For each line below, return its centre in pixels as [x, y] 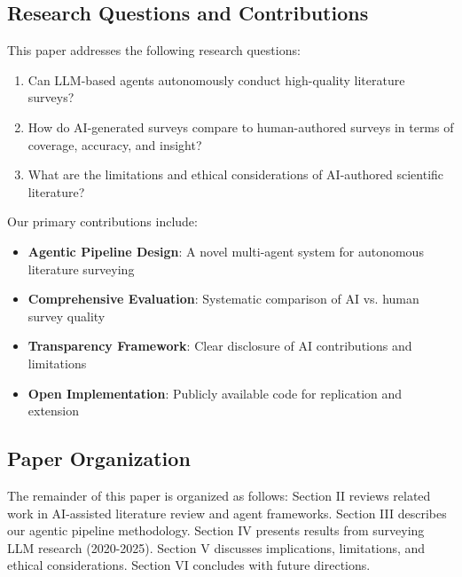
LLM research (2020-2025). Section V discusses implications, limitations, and [216, 547]
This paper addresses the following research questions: [154, 50]
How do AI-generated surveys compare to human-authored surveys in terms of [241, 126]
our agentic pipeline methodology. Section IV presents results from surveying [216, 530]
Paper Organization [99, 458]
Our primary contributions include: [102, 221]
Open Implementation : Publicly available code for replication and [215, 393]
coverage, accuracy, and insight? [115, 144]
